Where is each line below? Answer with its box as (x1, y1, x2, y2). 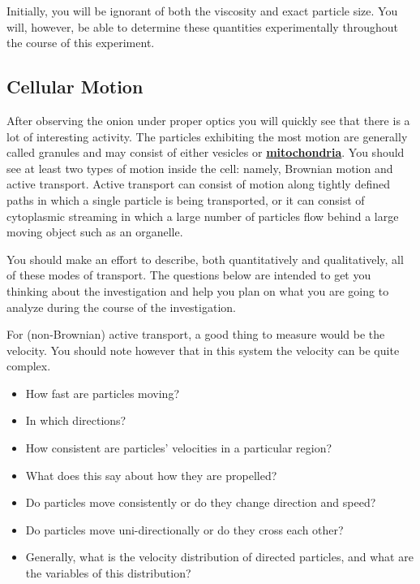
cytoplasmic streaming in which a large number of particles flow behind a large (6, 207, 399, 224)
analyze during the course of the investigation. (6, 298, 236, 315)
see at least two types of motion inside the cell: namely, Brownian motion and (6, 159, 393, 176)
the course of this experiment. (6, 34, 155, 51)
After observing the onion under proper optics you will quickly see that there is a (6, 111, 410, 128)
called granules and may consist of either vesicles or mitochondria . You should (6, 144, 405, 161)
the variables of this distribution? (25, 565, 191, 582)
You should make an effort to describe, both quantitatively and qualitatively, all (6, 250, 404, 267)
